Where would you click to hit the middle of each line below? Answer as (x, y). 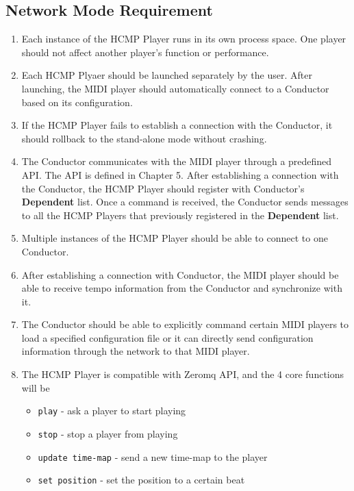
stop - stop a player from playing (108, 433)
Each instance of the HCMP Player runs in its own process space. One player (184, 39)
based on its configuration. (77, 102)
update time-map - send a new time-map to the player (153, 456)
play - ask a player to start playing (112, 411)
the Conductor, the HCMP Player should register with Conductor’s (163, 188)
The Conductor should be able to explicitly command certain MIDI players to (185, 324)
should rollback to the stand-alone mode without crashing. (144, 138)
